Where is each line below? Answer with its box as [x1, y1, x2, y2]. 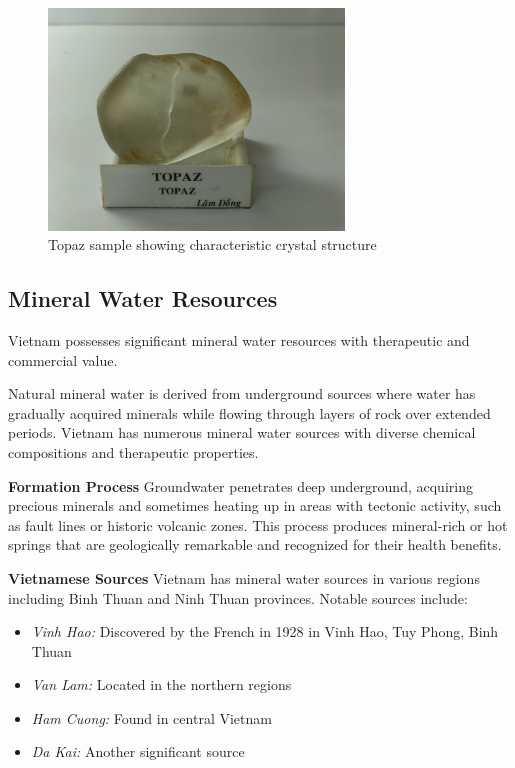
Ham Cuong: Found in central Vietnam [31, 707, 272, 728]
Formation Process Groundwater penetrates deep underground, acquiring [8, 475, 473, 496]
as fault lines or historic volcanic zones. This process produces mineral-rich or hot [8, 514, 508, 535]
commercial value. [8, 349, 118, 370]
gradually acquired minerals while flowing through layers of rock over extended [8, 402, 491, 423]
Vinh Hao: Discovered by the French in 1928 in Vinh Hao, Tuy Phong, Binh [31, 621, 499, 642]
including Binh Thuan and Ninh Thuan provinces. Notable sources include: [8, 587, 468, 608]
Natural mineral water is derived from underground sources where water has [8, 383, 476, 404]
